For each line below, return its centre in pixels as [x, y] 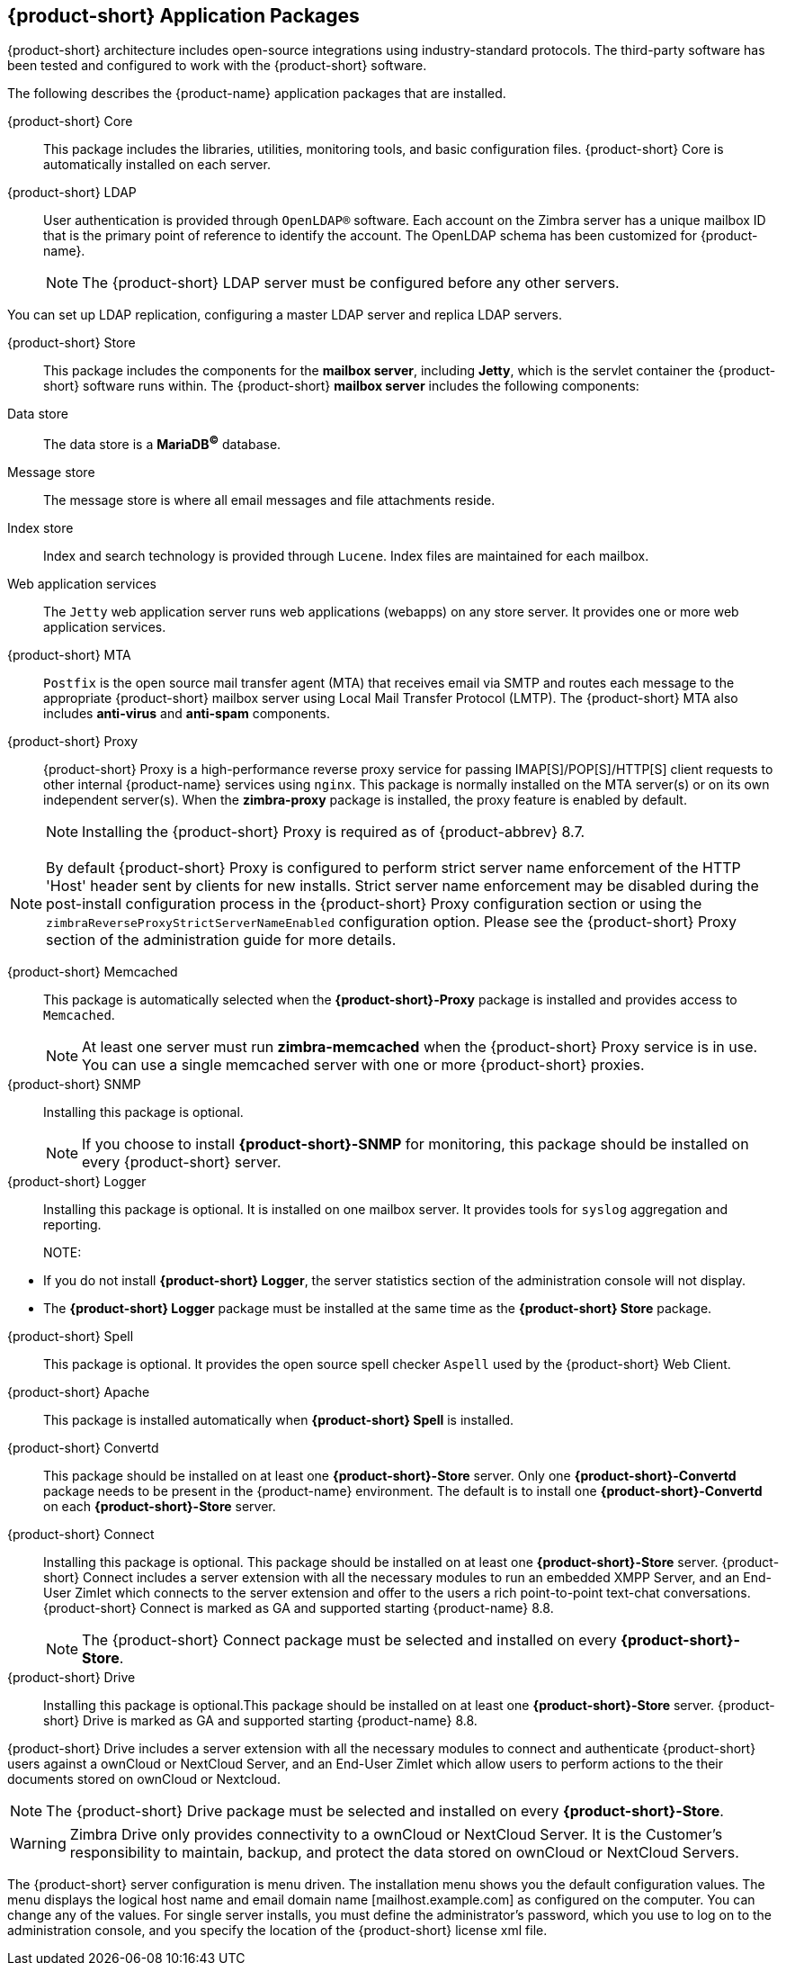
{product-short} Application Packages [183, 16]
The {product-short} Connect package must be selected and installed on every [349, 1640]
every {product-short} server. [182, 1162]
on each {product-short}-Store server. [160, 1507]
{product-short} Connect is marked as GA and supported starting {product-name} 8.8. [299, 1608]
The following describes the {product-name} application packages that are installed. [257, 94]
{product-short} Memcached [93, 972]
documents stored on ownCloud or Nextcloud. [144, 1779]
